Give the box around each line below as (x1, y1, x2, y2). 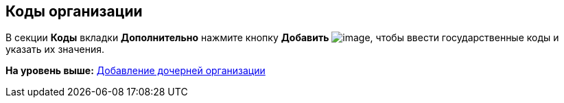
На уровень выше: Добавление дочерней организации (5, 65, 266, 77)
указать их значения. (5, 43, 105, 56)
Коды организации (5, 3, 143, 20)
